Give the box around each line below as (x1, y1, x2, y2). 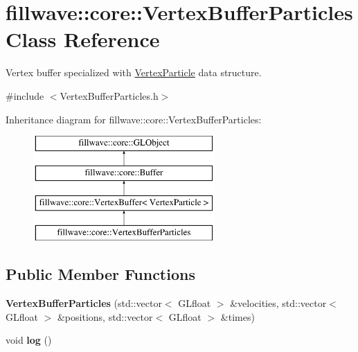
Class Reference (6, 25, 160, 53)
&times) (220, 309, 255, 324)
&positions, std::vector (57, 309, 153, 324)
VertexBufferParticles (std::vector (6, 296, 162, 310)
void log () (6, 333, 52, 347)
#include (6, 88, 44, 103)
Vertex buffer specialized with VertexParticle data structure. (6, 65, 262, 80)
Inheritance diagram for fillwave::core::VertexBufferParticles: (6, 112, 262, 126)
